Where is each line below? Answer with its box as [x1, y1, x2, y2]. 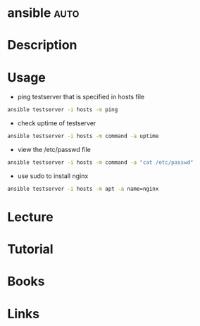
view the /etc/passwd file [17, 146, 92, 154]
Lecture [7, 209, 54, 225]
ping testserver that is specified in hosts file [17, 93, 145, 101]
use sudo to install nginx [17, 171, 89, 180]
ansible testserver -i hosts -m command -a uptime [7, 132, 159, 140]
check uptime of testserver [17, 119, 96, 127]
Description [7, 37, 77, 54]
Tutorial [7, 242, 54, 258]
